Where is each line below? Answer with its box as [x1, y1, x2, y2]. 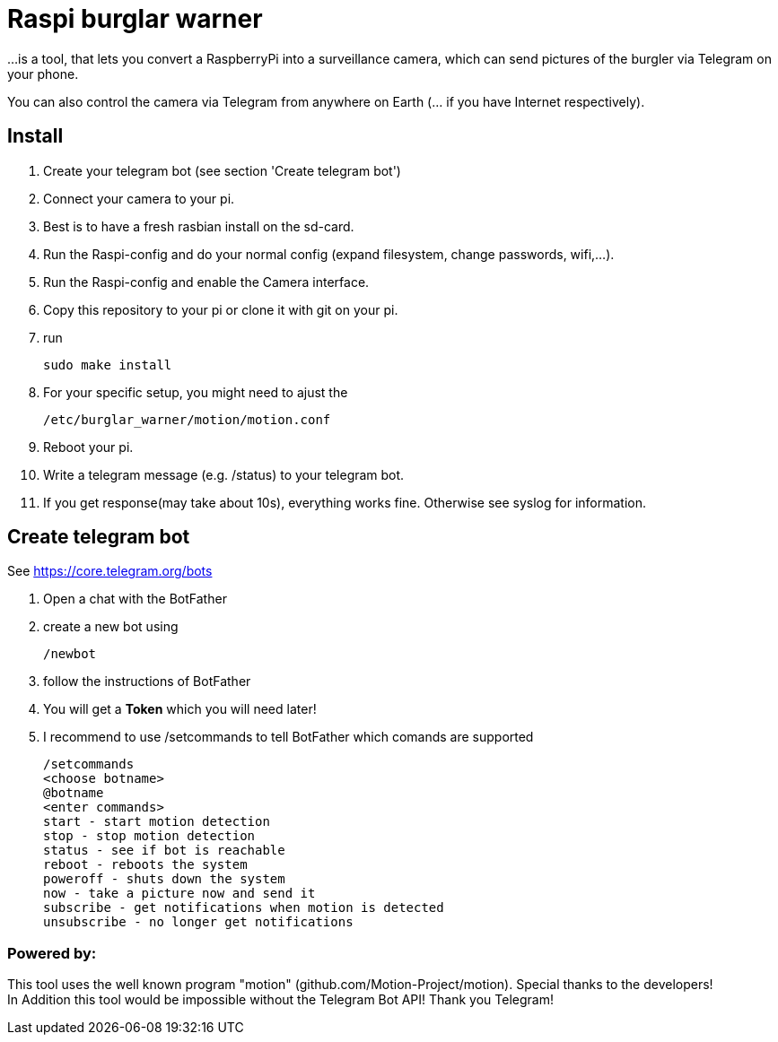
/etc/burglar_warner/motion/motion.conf [43, 412, 331, 427]
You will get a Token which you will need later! [43, 701, 317, 717]
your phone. [7, 65, 79, 82]
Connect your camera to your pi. [43, 190, 235, 206]
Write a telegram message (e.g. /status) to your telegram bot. [43, 466, 405, 482]
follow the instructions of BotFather [43, 673, 251, 690]
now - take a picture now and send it [43, 886, 316, 901]
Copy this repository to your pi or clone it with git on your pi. [43, 301, 398, 317]
